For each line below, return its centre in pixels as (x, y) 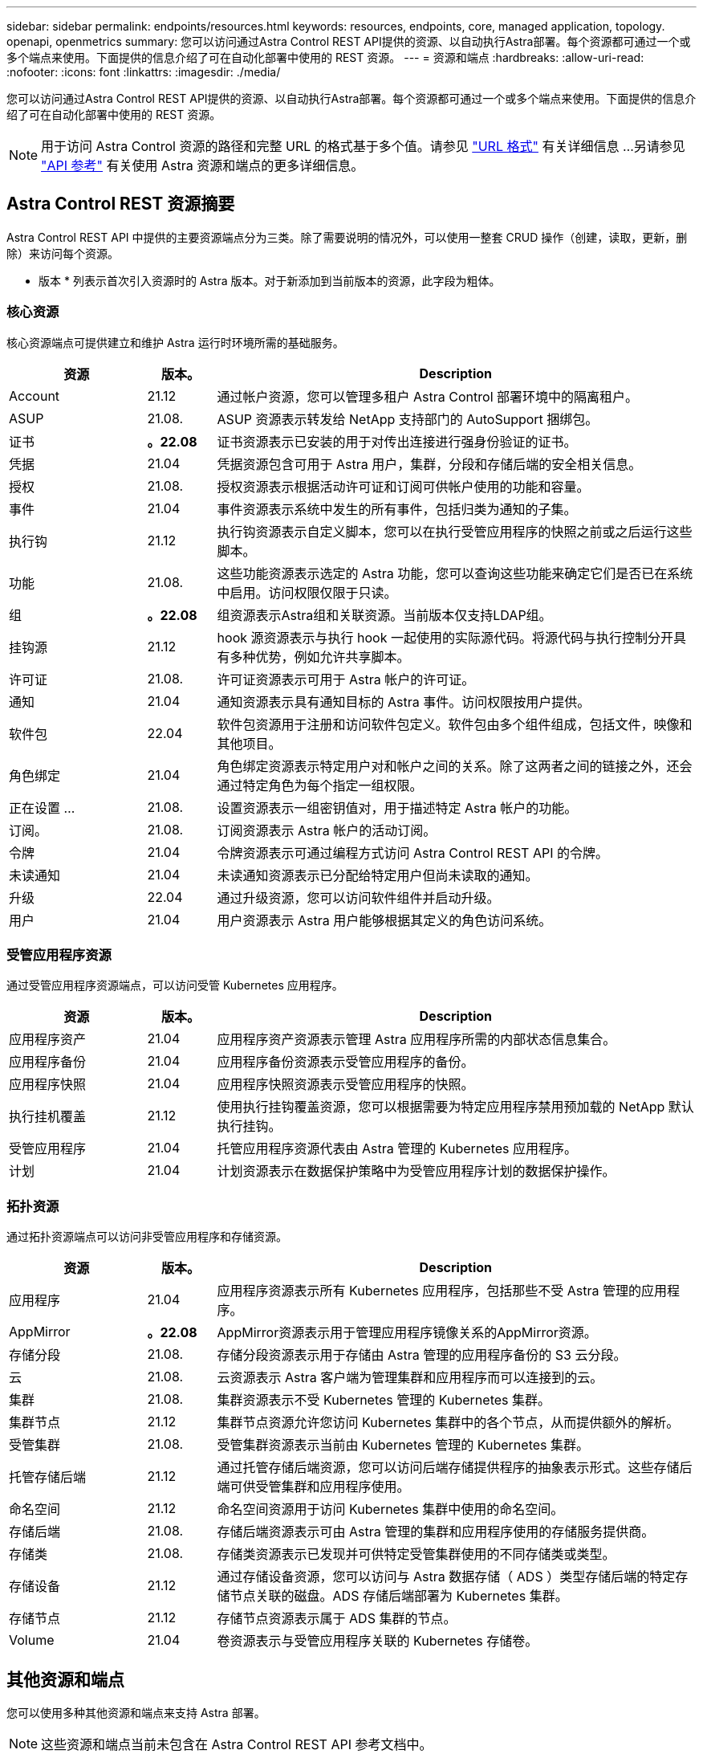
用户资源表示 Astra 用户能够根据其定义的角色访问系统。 (384, 920)
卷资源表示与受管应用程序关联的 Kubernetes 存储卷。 (378, 1641)
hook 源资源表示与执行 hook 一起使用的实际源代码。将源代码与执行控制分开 (445, 637)
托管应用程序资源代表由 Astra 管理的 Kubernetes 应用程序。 (397, 1149)
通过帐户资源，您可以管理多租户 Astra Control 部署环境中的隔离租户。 (428, 396)
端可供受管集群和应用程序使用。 (313, 1487)
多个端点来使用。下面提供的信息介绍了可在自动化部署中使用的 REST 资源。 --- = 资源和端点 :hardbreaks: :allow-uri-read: (325, 57)
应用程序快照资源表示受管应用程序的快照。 (345, 1085)
